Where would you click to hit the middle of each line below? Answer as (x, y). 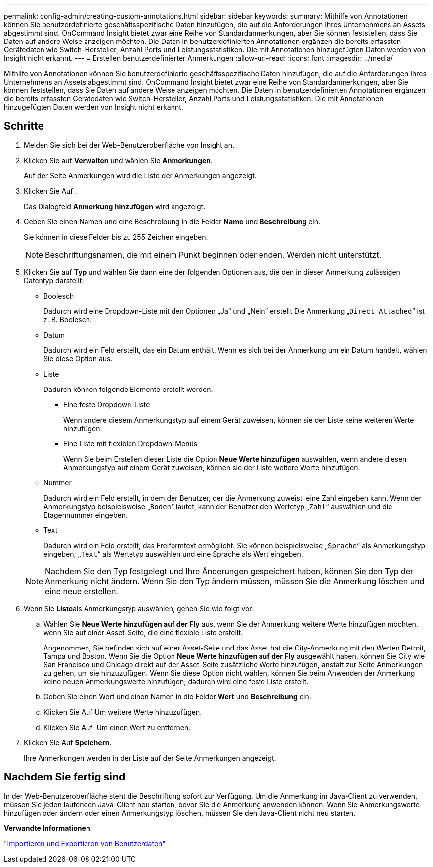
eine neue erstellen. (82, 591)
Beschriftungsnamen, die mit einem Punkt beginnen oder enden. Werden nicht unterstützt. (213, 254)
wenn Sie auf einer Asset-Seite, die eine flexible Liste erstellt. (143, 632)
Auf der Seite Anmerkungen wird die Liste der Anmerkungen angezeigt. (140, 175)
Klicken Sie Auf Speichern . (68, 742)
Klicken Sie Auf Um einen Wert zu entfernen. (117, 727)
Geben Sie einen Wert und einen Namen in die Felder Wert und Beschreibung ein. (177, 696)
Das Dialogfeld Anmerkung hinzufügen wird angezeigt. (115, 206)
